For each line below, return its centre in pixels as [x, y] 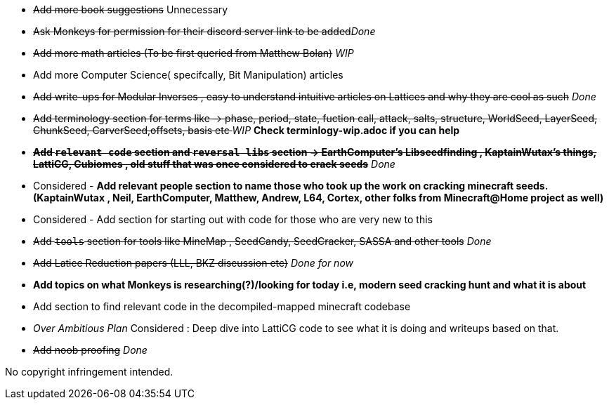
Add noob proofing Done [90, 350]
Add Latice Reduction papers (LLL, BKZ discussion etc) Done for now [193, 263]
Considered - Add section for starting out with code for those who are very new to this [233, 219]
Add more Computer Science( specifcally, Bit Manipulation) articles [188, 75]
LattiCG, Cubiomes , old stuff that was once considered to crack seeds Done [214, 164]
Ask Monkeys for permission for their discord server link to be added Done [204, 31]
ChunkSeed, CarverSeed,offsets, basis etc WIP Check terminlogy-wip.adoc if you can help [247, 130]
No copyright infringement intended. [89, 372]
